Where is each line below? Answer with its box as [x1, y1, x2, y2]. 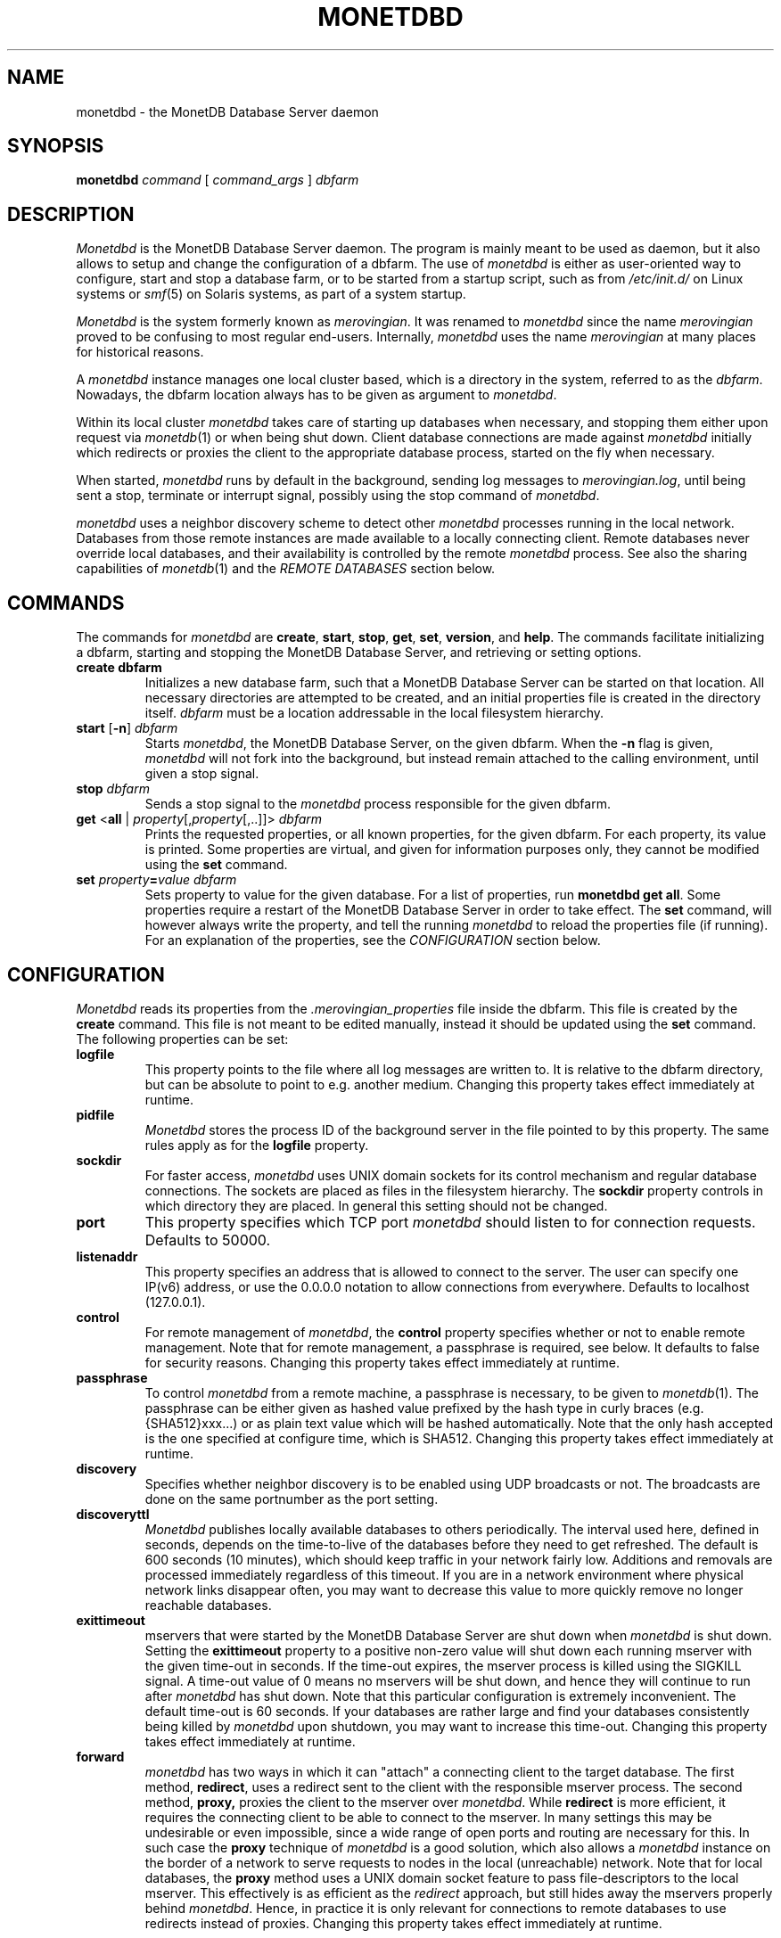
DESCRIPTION [7, 202, 135, 226]
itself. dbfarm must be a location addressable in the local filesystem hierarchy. [144, 705, 604, 721]
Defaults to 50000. [144, 1230, 271, 1249]
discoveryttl [76, 1506, 150, 1522]
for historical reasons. [76, 344, 204, 360]
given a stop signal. [144, 766, 259, 782]
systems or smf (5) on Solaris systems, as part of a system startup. [76, 286, 466, 302]
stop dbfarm [76, 781, 150, 797]
